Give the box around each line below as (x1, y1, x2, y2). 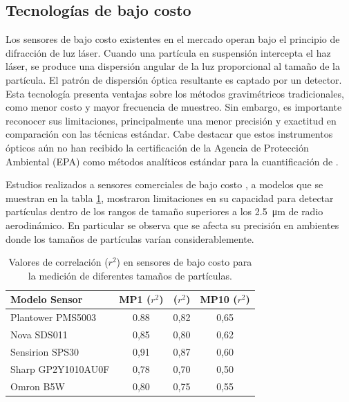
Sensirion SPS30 (10, 344, 79, 358)
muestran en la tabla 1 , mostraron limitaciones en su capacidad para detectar (6, 190, 334, 205)
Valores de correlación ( (8, 255, 109, 269)
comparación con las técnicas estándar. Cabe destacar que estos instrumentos (6, 127, 333, 141)
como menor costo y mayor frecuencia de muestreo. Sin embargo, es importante (6, 100, 342, 114)
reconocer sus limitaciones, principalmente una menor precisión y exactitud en (6, 113, 337, 127)
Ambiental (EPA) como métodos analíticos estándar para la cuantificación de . (6, 154, 339, 168)
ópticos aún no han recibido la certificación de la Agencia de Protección (6, 140, 309, 154)
